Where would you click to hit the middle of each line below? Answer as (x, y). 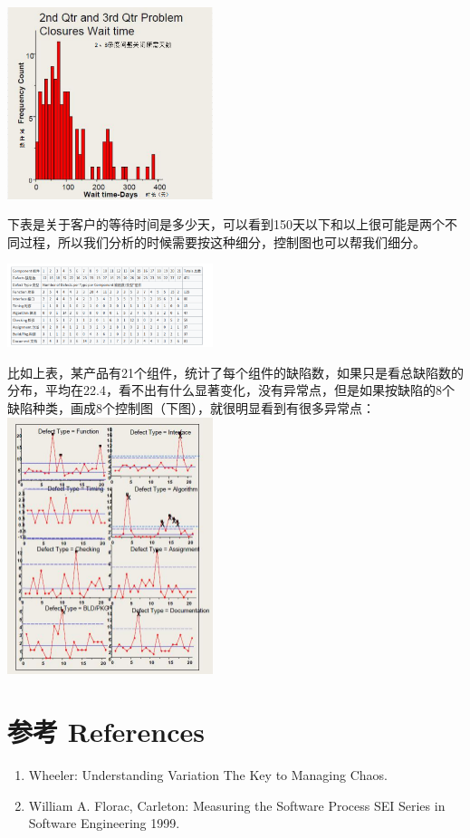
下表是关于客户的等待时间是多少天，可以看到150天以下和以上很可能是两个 (226, 224)
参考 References (106, 732)
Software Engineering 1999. (104, 823)
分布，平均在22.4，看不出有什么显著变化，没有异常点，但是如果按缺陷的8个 (231, 390)
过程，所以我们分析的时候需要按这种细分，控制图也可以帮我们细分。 (222, 241)
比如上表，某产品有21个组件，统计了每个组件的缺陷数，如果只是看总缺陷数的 (235, 372)
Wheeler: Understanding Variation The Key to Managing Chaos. (208, 774)
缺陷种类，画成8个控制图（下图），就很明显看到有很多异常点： (191, 407)
